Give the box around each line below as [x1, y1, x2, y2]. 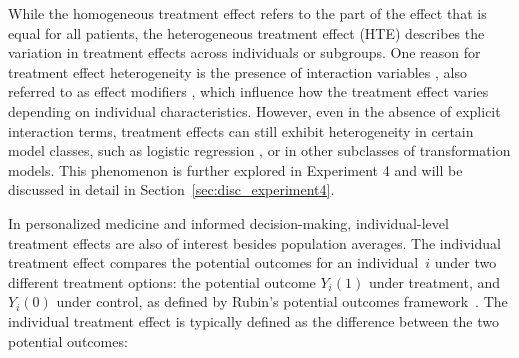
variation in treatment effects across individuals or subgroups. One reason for [8, 42, 481, 63]
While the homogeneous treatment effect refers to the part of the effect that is [8, 3, 487, 23]
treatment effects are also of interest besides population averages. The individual [8, 232, 501, 253]
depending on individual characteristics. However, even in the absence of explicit [8, 100, 501, 121]
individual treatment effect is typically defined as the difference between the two [8, 310, 499, 331]
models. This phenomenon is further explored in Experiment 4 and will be [8, 159, 463, 180]
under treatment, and [368, 271, 501, 292]
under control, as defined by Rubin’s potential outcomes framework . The [56, 291, 508, 312]
